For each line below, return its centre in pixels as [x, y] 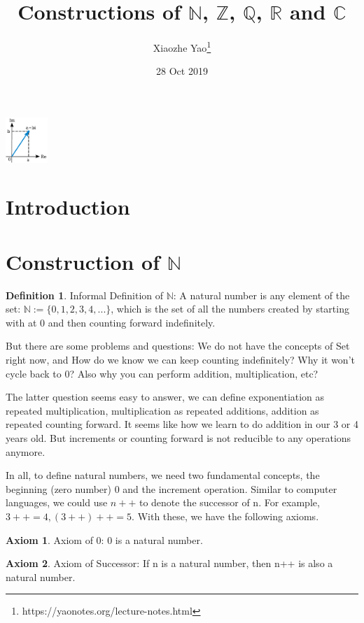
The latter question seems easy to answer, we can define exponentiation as [165, 397]
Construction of [83, 261]
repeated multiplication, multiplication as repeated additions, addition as [162, 410]
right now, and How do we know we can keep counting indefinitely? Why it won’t [180, 360]
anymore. [26, 451]
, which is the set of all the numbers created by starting [230, 309]
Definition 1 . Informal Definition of [85, 295]
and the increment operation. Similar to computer [230, 488]
